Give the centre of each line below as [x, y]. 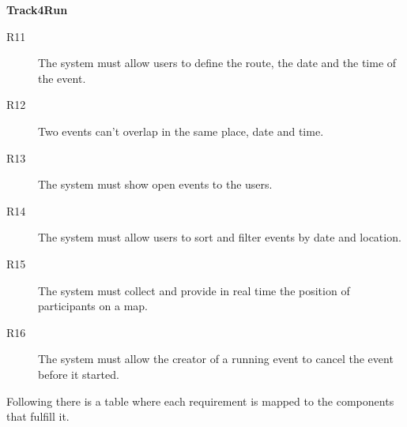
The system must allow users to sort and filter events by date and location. [220, 237]
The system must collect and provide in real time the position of [194, 290]
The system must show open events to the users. [155, 184]
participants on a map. [93, 306]
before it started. [79, 374]
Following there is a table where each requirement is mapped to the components [200, 401]
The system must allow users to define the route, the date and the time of [217, 63]
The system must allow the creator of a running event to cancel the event [216, 359]
